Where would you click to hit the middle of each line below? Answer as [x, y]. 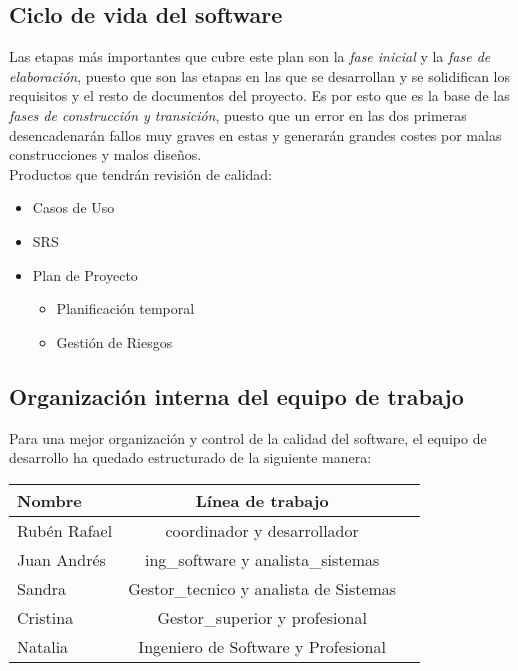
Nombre [49, 500]
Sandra [41, 588]
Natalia [43, 646]
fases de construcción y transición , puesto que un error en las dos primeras [238, 114]
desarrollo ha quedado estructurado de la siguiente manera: [190, 457]
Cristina [45, 617]
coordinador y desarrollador [262, 530]
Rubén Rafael [65, 530]
